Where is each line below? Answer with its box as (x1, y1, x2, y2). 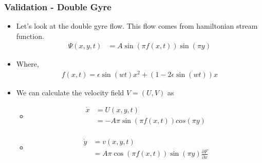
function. (16, 30, 44, 41)
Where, (16, 58, 39, 69)
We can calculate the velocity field (16, 87, 124, 98)
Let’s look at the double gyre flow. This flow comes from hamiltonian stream (16, 21, 258, 31)
